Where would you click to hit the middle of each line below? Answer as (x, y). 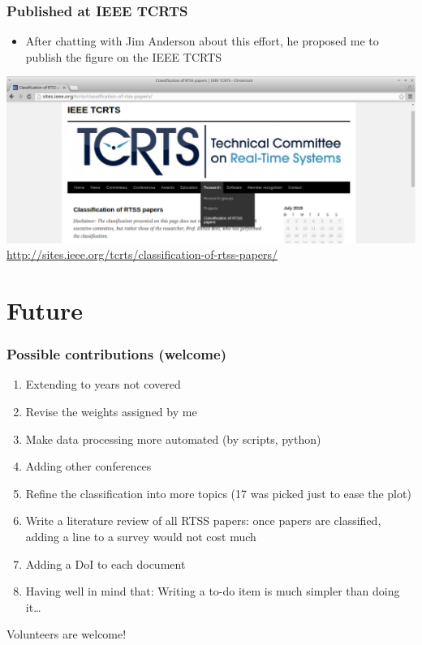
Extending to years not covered (103, 384)
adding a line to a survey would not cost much (141, 536)
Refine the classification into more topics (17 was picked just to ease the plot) (218, 493)
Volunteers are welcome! (67, 634)
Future (45, 310)
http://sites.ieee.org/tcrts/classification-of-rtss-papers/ (142, 254)
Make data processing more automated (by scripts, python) (173, 439)
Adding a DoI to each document (105, 563)
